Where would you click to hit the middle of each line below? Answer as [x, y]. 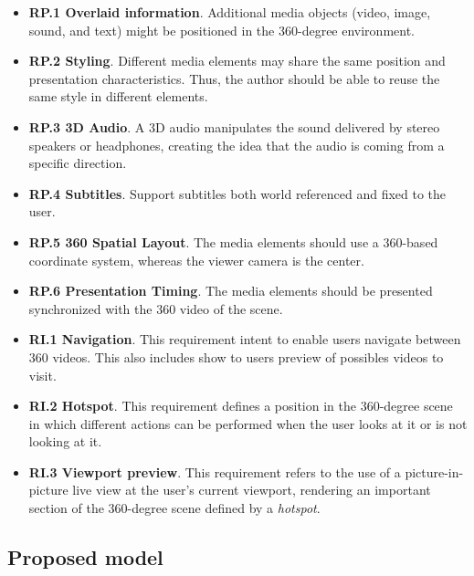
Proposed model [85, 557]
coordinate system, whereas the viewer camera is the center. [196, 260]
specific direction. [78, 163]
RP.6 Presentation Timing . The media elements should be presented [231, 291]
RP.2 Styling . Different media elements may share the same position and [237, 61]
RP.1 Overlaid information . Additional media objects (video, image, [230, 12]
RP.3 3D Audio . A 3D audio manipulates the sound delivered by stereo [234, 126]
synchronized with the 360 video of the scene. [156, 308]
